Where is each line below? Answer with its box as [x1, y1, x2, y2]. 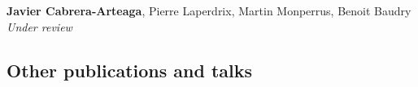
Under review [7, 18, 72, 35]
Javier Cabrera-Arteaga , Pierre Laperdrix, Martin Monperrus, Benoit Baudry [7, 2, 411, 19]
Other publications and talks [7, 57, 253, 82]
